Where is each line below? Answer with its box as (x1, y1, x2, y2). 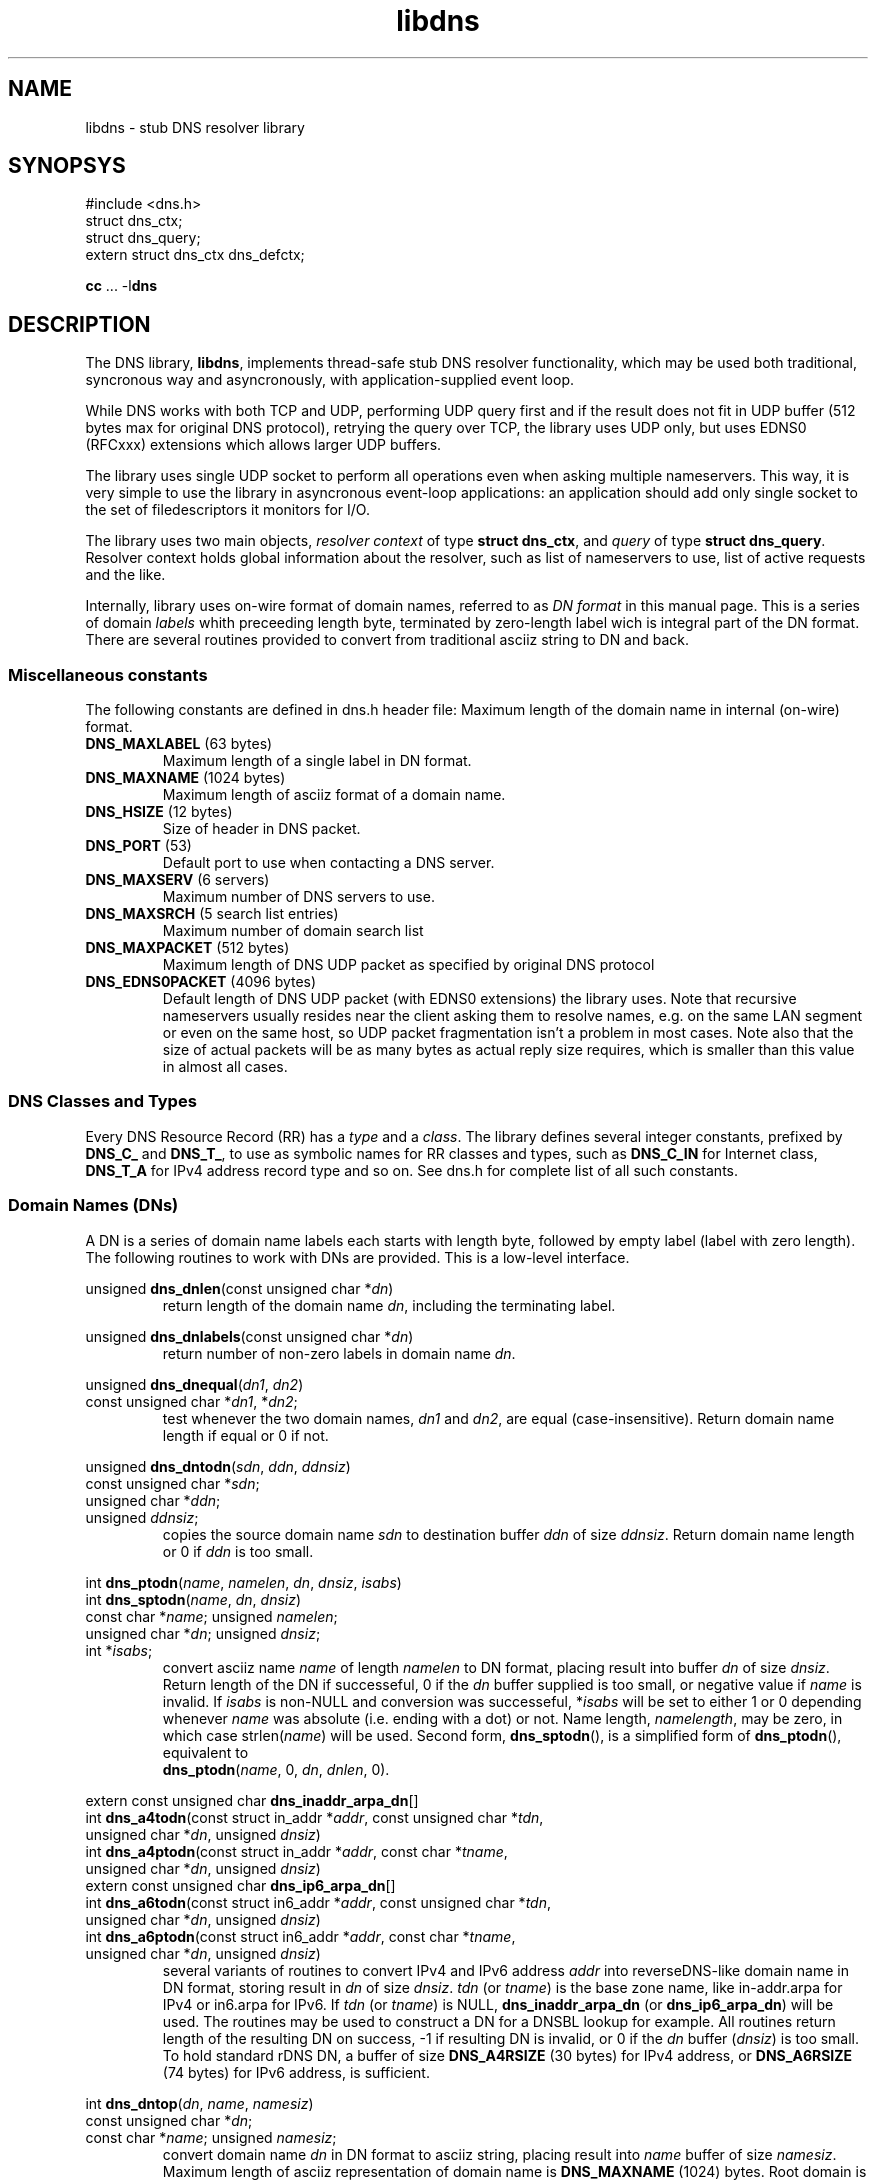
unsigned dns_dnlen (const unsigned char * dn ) (85, 1279, 394, 1297)
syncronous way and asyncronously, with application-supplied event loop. (85, 371, 575, 389)
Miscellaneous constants (8, 664, 208, 685)
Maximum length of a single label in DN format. (162, 752, 472, 770)
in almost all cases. (162, 1058, 288, 1076)
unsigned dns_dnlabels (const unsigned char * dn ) (85, 1327, 414, 1345)
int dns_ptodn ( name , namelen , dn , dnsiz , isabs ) (85, 1573, 402, 1591)
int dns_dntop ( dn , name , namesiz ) (85, 2094, 314, 2112)
